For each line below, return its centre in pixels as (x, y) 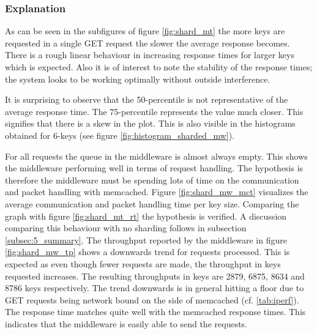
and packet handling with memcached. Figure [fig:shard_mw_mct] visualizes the (157, 192)
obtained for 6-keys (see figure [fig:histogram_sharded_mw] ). (120, 135)
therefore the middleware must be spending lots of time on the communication (152, 180)
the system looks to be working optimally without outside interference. (138, 79)
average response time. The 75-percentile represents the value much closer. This (154, 111)
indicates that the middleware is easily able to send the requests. (126, 323)
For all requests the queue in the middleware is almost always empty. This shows (156, 156)
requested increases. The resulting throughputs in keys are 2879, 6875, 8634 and (155, 276)
